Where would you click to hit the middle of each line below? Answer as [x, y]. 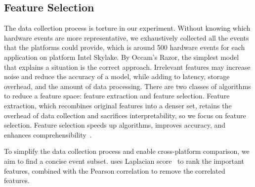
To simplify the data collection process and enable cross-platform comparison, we [127, 151]
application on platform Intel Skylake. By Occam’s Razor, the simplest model [122, 57]
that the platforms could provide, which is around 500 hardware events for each [125, 47]
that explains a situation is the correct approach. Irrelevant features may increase [127, 67]
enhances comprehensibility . [48, 134]
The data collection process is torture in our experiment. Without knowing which [127, 28]
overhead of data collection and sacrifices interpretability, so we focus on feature [125, 115]
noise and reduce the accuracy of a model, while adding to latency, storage [117, 76]
